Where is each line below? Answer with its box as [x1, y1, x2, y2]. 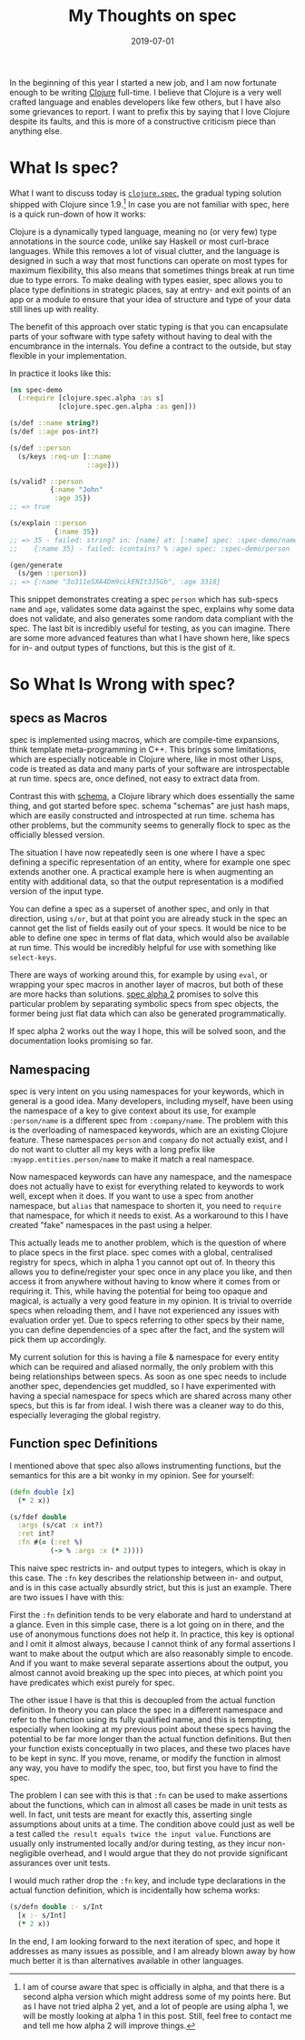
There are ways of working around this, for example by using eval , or [9, 969, 268, 980]
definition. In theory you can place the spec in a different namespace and [9, 1704, 283, 1715]
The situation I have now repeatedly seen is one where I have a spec [9, 847, 266, 858]
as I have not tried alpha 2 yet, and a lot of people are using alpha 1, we [22, 2000, 289, 2012]
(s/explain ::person [9, 519, 88, 528]
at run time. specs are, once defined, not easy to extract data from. [9, 773, 261, 784]
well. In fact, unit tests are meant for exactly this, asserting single [9, 1809, 252, 1820]
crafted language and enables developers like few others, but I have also [9, 96, 281, 107]
